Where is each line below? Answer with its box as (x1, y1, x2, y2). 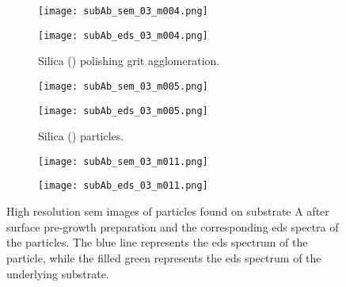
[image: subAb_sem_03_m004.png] (38, 6, 208, 17)
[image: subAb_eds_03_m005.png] (38, 105, 208, 117)
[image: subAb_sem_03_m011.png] (38, 155, 208, 167)
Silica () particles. (38, 128, 124, 144)
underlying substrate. (6, 265, 109, 281)
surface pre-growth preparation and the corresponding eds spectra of (6, 218, 339, 235)
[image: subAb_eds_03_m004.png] (38, 29, 208, 41)
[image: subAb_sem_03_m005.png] (38, 80, 208, 92)
